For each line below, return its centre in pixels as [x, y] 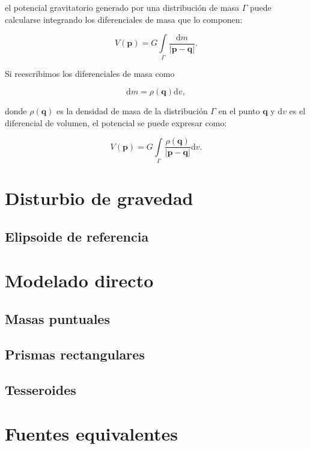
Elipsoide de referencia [77, 236]
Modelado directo [79, 280]
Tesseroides [41, 389]
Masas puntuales [57, 319]
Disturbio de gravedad [99, 198]
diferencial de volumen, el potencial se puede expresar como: [116, 122]
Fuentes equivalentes [92, 434]
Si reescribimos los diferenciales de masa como [90, 73]
